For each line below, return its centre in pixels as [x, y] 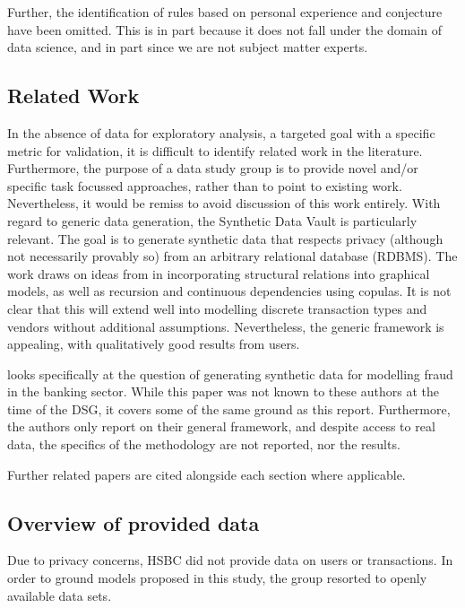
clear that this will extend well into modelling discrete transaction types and [217, 308]
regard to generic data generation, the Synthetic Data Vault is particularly [212, 220]
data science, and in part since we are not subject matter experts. [188, 47]
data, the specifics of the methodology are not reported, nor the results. [204, 444]
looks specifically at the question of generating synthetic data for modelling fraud [230, 373]
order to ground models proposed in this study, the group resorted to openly [217, 578]
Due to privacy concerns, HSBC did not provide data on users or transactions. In [230, 560]
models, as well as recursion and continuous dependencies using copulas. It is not [229, 291]
